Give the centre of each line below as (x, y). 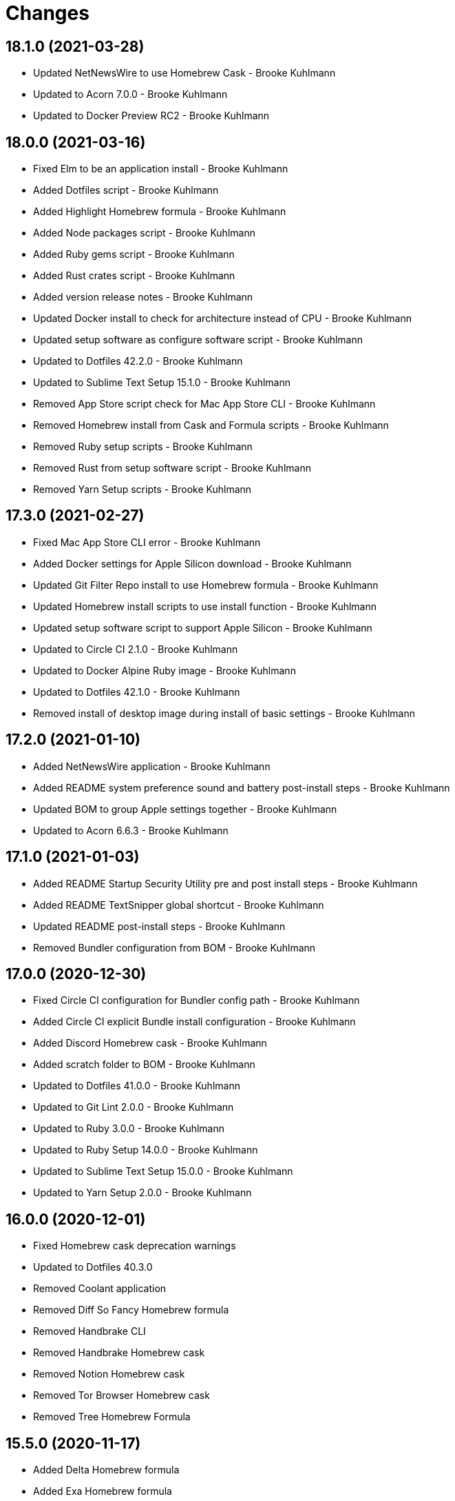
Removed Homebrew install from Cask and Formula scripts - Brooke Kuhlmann (211, 425)
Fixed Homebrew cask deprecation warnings (135, 1246)
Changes (47, 13)
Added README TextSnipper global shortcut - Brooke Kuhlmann (179, 905)
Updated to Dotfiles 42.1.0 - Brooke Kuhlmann (137, 692)
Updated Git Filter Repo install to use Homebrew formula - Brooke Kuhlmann (206, 585)
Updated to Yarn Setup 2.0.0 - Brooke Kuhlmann (142, 1193)
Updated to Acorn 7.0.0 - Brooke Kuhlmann (130, 94)
